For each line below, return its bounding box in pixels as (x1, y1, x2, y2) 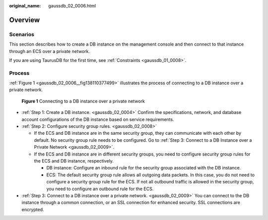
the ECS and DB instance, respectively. (34, 158, 114, 164)
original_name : (9, 3, 41, 8)
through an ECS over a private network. (9, 48, 90, 54)
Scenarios (9, 31, 35, 38)
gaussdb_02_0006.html (48, 3, 96, 8)
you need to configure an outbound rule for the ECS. (46, 186, 154, 192)
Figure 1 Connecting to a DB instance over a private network (21, 98, 145, 104)
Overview (9, 15, 40, 24)
